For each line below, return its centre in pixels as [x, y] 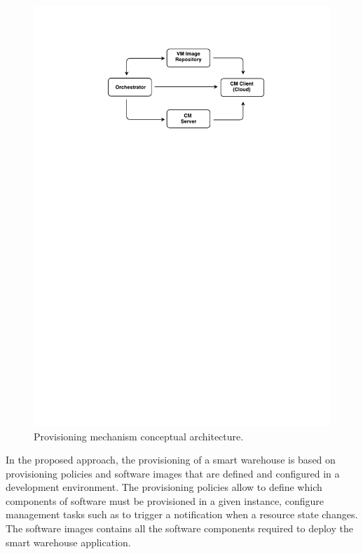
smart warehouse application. [68, 542]
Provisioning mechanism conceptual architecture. [139, 436]
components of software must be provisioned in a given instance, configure [165, 500]
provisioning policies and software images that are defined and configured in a [173, 473]
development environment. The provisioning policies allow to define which [164, 487]
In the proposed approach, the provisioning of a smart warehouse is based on [171, 460]
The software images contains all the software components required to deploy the [179, 528]
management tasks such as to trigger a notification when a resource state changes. [182, 514]
